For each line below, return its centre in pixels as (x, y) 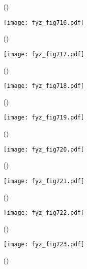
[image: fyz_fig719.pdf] (44, 118)
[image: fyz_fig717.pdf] (44, 54)
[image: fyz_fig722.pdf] (44, 213)
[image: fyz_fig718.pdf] (44, 86)
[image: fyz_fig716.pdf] (44, 22)
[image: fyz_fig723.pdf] (44, 245)
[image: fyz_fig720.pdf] (44, 149)
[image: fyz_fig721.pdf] (44, 181)
